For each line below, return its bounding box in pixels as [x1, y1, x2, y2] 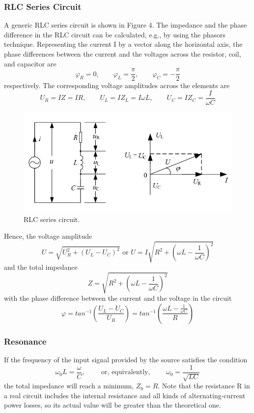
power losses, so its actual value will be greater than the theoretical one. [4, 400, 221, 410]
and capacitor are [4, 58, 56, 68]
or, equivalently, [101, 369, 150, 376]
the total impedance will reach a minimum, [4, 381, 134, 391]
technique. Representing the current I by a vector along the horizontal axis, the [4, 39, 243, 49]
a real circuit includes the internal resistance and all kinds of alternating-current [4, 390, 246, 400]
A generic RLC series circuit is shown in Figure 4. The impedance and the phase [4, 20, 247, 30]
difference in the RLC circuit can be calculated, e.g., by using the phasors [4, 29, 226, 39]
